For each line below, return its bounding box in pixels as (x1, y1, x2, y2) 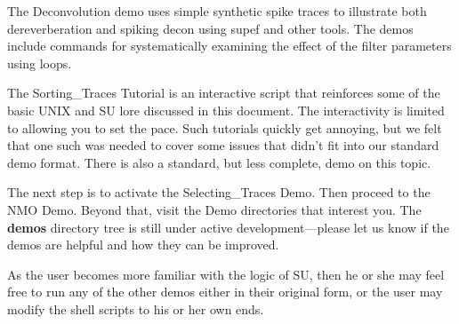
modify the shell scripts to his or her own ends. (7, 299, 264, 318)
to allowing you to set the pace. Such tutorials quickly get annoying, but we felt (7, 118, 442, 137)
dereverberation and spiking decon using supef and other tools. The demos (7, 19, 414, 37)
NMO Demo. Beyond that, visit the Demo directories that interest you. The (7, 200, 422, 218)
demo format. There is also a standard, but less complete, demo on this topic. (7, 153, 431, 171)
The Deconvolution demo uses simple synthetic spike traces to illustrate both (7, 2, 427, 20)
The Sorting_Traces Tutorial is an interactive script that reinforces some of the (7, 83, 440, 102)
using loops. (7, 53, 72, 72)
